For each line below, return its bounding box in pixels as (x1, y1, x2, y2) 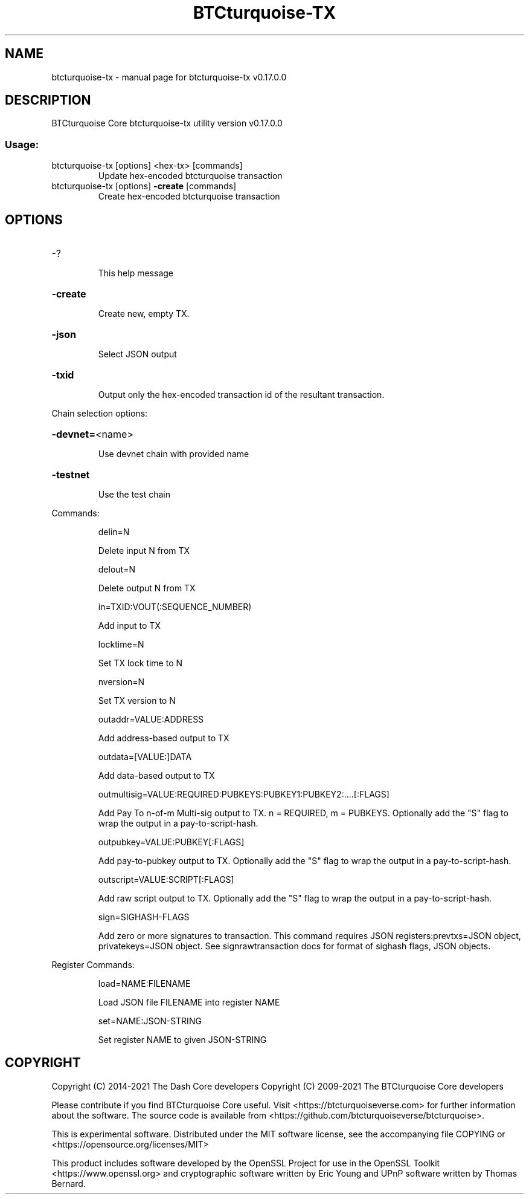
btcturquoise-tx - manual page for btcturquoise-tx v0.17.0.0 (51, 71, 287, 82)
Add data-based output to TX (98, 770, 215, 781)
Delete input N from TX (98, 545, 190, 556)
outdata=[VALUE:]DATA (98, 752, 192, 762)
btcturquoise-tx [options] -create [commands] (51, 181, 237, 192)
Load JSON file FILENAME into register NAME (98, 997, 280, 1008)
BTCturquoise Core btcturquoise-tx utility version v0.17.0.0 (51, 118, 283, 129)
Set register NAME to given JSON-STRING (98, 1035, 267, 1045)
